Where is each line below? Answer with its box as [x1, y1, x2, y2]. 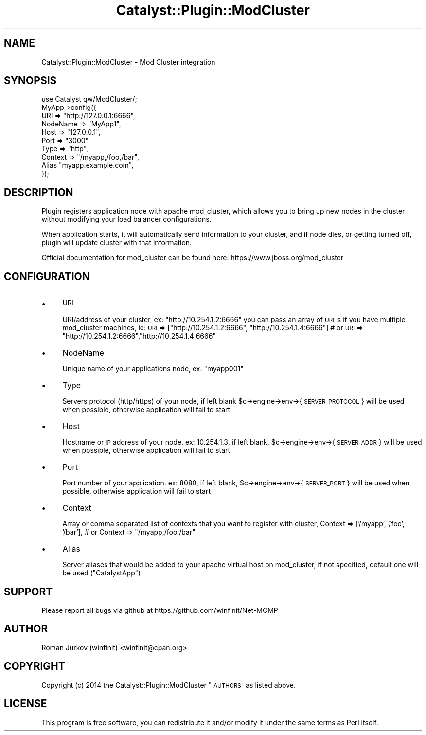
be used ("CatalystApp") [62, 569, 141, 577]
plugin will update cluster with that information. [41, 238, 192, 247]
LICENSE [4, 698, 47, 710]
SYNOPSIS [4, 74, 57, 87]
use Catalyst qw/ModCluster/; [41, 95, 137, 104]
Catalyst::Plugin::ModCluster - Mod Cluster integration [41, 57, 215, 66]
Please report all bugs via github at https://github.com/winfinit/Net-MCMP [41, 606, 278, 614]
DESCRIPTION [4, 186, 73, 198]
